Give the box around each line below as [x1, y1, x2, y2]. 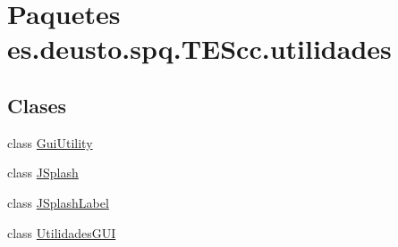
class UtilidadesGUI [7, 223, 116, 242]
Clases [7, 91, 67, 119]
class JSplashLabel [7, 193, 109, 211]
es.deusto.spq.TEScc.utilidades [7, 30, 392, 67]
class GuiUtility [7, 133, 93, 152]
